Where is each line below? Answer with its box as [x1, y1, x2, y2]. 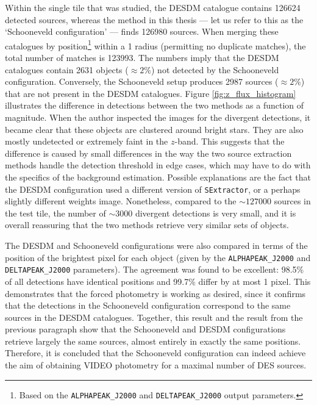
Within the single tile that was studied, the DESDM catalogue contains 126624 [5, 1, 301, 13]
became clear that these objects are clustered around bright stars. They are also [5, 123, 304, 135]
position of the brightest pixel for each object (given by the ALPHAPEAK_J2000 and [5, 251, 311, 263]
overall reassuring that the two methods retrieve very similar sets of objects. [5, 218, 289, 231]
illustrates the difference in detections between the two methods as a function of [5, 99, 304, 112]
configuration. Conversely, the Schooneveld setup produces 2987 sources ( [5, 75, 279, 88]
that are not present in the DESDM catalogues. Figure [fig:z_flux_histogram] [5, 87, 296, 99]
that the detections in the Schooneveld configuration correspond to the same [5, 299, 291, 312]
